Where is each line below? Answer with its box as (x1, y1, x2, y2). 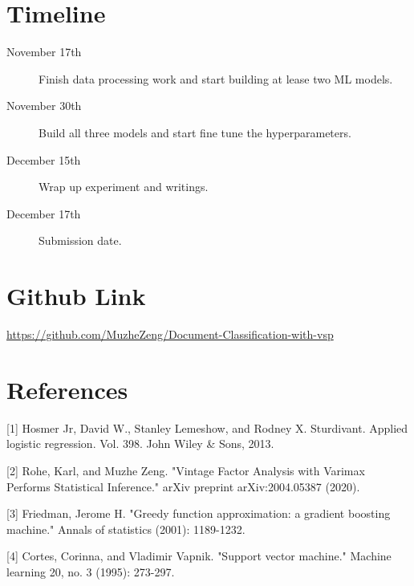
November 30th (6, 97, 82, 114)
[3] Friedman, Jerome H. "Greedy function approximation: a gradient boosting (6, 505, 391, 522)
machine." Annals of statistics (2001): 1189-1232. (6, 520, 246, 537)
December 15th (6, 151, 81, 168)
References (6, 372, 128, 405)
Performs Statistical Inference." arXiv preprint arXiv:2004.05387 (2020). (6, 478, 360, 494)
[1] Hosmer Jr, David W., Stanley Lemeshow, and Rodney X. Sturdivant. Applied (6, 419, 408, 436)
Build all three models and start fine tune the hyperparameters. (39, 124, 351, 140)
